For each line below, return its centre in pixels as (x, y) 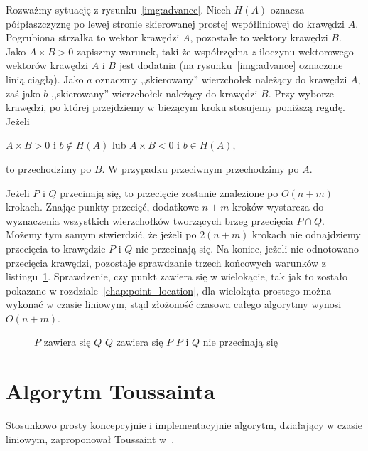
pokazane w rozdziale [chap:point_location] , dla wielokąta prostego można (169, 290)
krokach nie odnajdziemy (307, 234)
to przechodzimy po (49, 168)
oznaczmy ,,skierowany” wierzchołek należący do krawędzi (221, 79)
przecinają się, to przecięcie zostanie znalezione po (169, 192)
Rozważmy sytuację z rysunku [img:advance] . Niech (118, 9)
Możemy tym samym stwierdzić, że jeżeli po (101, 234)
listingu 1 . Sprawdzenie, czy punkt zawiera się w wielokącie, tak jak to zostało (177, 276)
